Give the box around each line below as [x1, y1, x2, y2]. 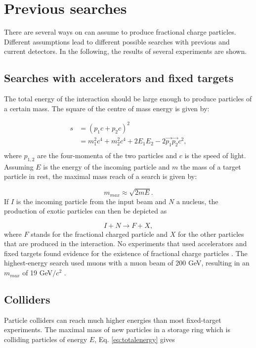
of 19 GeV [22, 267, 53, 278]
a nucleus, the [176, 196, 218, 206]
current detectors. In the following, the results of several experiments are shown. [4, 46, 247, 56]
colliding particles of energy [4, 334, 87, 345]
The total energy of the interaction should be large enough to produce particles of [4, 93, 252, 104]
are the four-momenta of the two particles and [37, 150, 177, 160]
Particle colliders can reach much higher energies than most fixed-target [4, 314, 221, 325]
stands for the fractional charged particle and [31, 228, 168, 239]
